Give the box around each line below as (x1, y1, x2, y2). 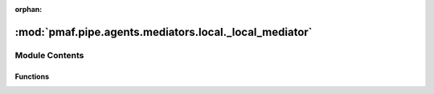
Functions (14, 72, 50, 81)
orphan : (14, 5, 43, 14)
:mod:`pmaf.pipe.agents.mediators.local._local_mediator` (14, 25, 313, 39)
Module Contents (14, 49, 84, 61)
